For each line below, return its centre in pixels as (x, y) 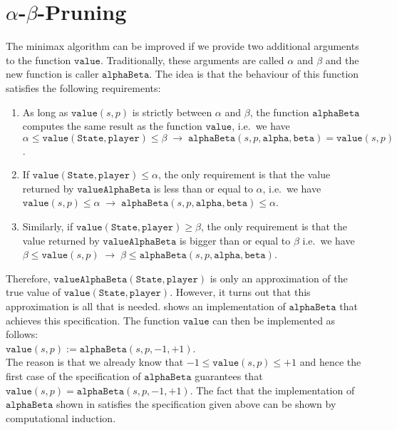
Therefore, (28, 278)
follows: (22, 334)
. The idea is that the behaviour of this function (254, 74)
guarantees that (229, 376)
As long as (45, 112)
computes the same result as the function (112, 126)
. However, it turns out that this (240, 292)
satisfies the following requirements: (83, 87)
